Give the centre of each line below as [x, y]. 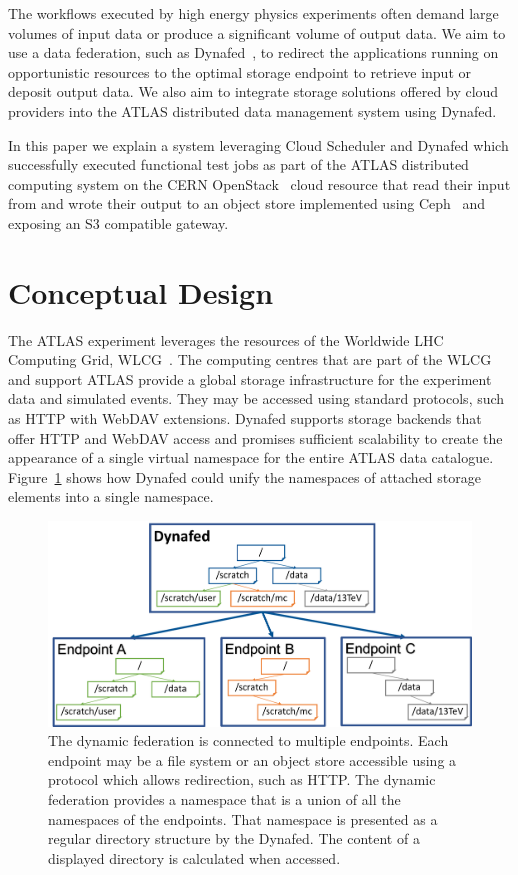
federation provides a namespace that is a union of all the [224, 798]
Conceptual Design [141, 291]
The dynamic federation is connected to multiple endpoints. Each [248, 740]
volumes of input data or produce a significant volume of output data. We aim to [257, 32]
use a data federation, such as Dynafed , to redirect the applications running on [253, 52]
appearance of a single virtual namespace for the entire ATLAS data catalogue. [251, 457]
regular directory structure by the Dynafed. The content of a [234, 838]
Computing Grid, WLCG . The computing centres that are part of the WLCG [250, 359]
